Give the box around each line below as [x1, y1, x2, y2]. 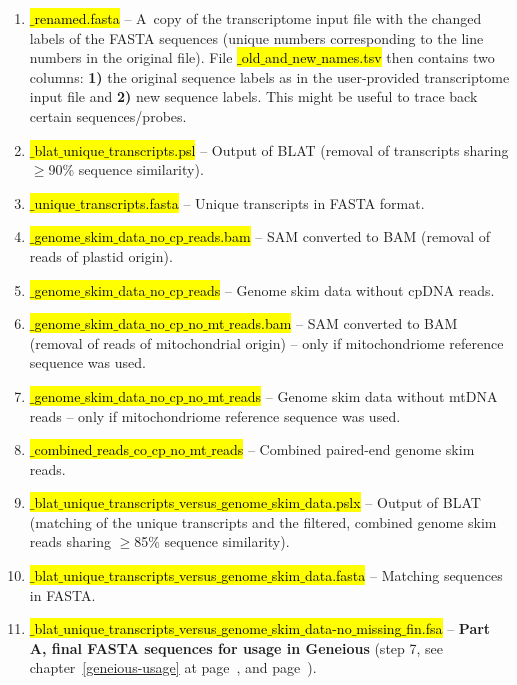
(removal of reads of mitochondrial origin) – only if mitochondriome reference [29, 332, 504, 353]
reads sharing [29, 531, 111, 552]
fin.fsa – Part [406, 618, 491, 639]
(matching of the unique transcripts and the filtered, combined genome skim [29, 511, 497, 532]
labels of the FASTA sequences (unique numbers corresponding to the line [29, 27, 484, 48]
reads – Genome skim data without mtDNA [229, 385, 498, 406]
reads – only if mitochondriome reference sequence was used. [29, 405, 401, 426]
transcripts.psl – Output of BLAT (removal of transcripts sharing [108, 139, 509, 160]
